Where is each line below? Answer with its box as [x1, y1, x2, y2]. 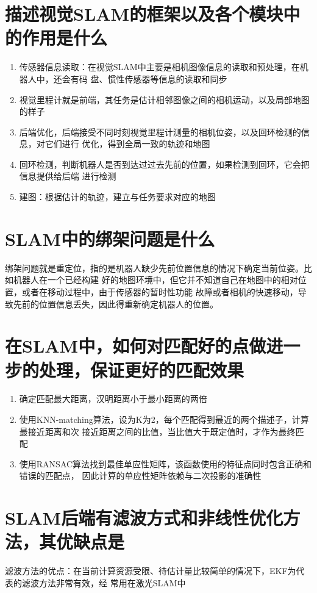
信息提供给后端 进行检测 [19, 170, 116, 182]
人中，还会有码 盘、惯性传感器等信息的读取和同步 [27, 72, 227, 85]
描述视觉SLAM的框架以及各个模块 [5, 1, 283, 26]
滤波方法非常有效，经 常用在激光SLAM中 [21, 576, 186, 589]
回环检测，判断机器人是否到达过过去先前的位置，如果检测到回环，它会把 [19, 157, 310, 170]
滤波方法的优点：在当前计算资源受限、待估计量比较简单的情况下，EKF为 [5, 564, 296, 577]
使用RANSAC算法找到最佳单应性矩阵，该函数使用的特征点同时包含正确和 [19, 457, 312, 470]
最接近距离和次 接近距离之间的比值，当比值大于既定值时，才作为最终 [19, 425, 296, 437]
